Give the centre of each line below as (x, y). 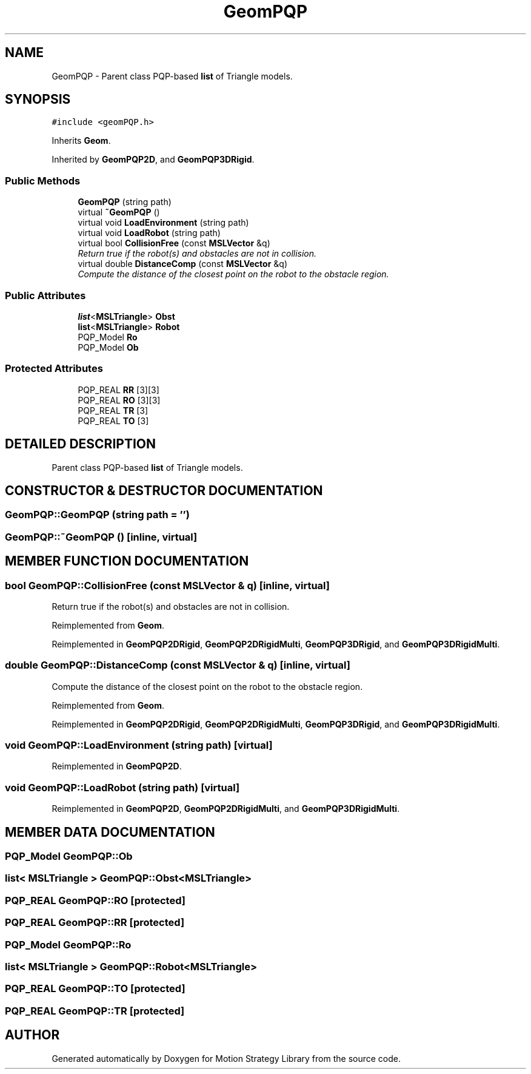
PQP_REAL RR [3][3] (119, 390)
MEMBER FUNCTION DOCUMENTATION (127, 561)
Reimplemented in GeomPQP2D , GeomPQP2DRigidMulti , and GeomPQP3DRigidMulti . (226, 809)
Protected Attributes (54, 369)
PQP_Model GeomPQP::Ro (68, 944)
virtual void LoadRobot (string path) (149, 233)
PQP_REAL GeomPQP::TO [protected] (95, 989)
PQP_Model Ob (108, 347)
